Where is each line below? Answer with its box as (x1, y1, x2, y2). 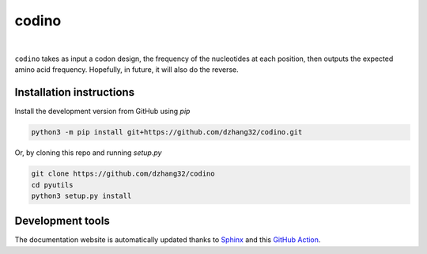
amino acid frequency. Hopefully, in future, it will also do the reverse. (14, 65, 239, 74)
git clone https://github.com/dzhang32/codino (31, 169, 215, 178)
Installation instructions (14, 85, 134, 99)
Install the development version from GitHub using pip (14, 107, 191, 116)
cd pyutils (31, 180, 74, 189)
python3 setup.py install (31, 191, 132, 200)
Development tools (14, 214, 110, 228)
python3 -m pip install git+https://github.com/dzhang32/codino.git (31, 127, 303, 137)
